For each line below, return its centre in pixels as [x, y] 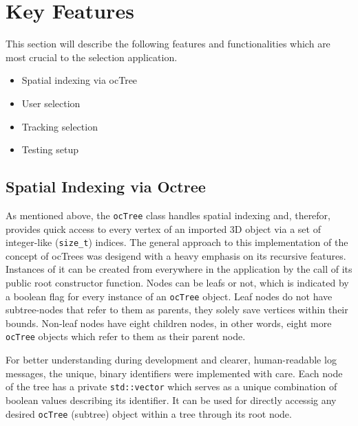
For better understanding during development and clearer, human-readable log [171, 360]
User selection [51, 103]
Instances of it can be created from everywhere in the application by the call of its [179, 269]
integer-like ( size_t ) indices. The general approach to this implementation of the [177, 242]
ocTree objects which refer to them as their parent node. [126, 336]
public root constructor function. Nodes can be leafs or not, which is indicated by [177, 282]
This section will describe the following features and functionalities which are [168, 44]
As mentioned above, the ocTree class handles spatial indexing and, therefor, [168, 215]
